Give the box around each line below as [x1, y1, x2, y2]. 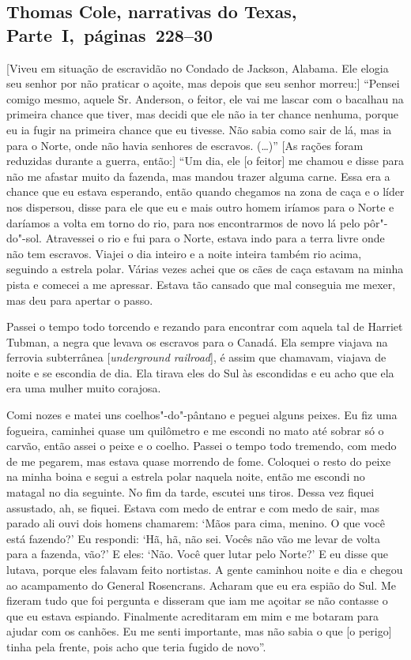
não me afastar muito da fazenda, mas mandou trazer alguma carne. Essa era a [6, 167, 390, 184]
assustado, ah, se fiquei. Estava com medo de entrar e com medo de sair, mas [6, 499, 380, 516]
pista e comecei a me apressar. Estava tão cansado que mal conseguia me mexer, [6, 276, 396, 292]
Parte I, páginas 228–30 [6, 22, 213, 47]
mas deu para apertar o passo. [6, 291, 153, 308]
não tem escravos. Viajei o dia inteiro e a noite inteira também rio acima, [6, 245, 362, 261]
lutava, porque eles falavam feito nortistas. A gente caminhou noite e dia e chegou [6, 561, 403, 577]
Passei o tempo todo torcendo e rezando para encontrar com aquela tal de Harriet [6, 318, 403, 335]
